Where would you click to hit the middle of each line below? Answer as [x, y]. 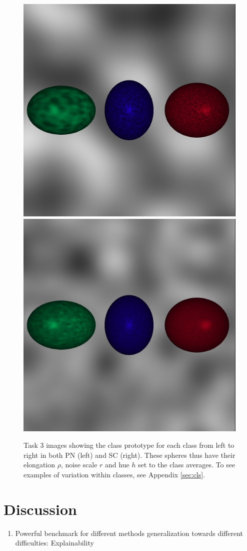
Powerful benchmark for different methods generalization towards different [129, 533]
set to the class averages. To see [187, 465]
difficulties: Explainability [54, 543]
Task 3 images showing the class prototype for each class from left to [129, 445]
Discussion [40, 509]
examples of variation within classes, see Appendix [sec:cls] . [114, 474]
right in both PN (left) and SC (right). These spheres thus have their [129, 455]
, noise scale [79, 465]
